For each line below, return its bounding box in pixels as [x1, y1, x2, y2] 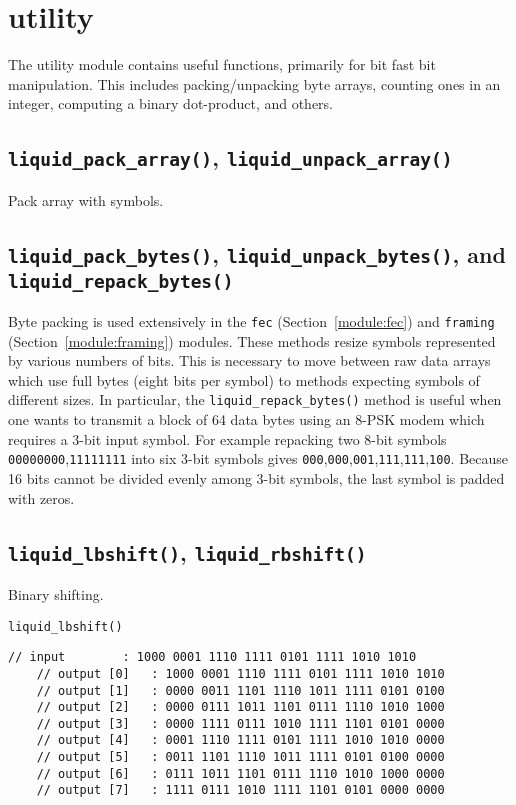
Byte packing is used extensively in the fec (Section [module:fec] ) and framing [8, 311, 495, 332]
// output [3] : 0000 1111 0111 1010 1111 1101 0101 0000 [36, 716, 445, 731]
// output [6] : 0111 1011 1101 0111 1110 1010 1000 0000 [36, 766, 445, 781]
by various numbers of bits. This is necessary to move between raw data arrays [8, 350, 491, 371]
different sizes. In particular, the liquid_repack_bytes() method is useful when [8, 389, 502, 410]
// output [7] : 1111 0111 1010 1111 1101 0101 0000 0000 [36, 783, 445, 798]
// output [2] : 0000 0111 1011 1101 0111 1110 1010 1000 [36, 700, 445, 715]
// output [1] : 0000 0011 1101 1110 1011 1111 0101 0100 [36, 683, 445, 698]
